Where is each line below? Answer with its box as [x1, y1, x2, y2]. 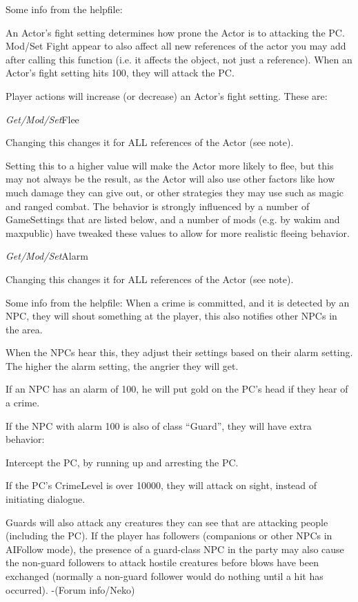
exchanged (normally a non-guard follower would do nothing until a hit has [6, 569, 324, 583]
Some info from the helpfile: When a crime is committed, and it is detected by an [6, 295, 350, 309]
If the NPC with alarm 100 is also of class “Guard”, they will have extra [6, 418, 312, 433]
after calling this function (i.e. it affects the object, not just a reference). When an [6, 52, 352, 66]
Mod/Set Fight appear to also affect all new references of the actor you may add [6, 39, 346, 53]
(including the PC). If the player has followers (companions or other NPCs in [6, 528, 332, 543]
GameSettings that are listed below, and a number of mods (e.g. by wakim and [6, 212, 340, 227]
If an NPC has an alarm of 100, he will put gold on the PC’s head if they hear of [6, 382, 348, 396]
